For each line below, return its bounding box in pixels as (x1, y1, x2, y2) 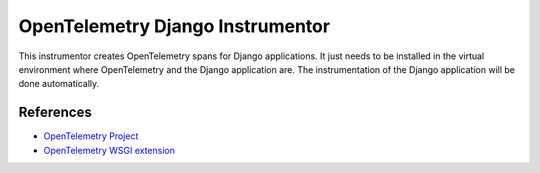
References (18, 104, 92, 121)
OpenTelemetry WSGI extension (43, 144, 175, 156)
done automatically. (18, 78, 100, 90)
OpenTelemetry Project (43, 130, 139, 142)
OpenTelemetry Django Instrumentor (18, 15, 330, 37)
